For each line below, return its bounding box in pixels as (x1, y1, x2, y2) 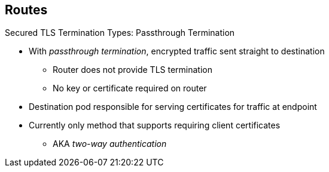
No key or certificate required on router (53, 83, 207, 94)
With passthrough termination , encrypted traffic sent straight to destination (29, 46, 325, 57)
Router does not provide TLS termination (53, 64, 212, 75)
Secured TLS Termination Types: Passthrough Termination (5, 27, 235, 38)
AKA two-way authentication (53, 139, 167, 149)
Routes (5, 2, 48, 17)
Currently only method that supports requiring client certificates (29, 120, 281, 131)
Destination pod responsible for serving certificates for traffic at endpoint (29, 102, 317, 112)
